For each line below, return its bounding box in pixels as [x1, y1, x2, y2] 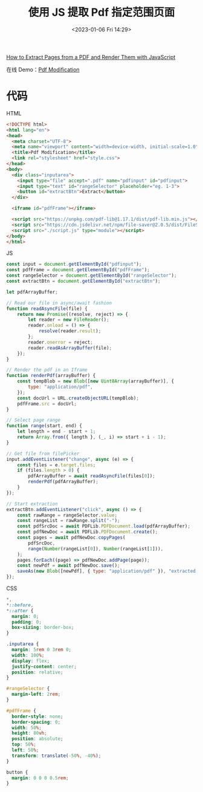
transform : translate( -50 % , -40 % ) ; [11, 753, 101, 759]
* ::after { [6, 608, 34, 614]
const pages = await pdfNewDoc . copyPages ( [17, 535, 126, 541]
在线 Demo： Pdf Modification [6, 66, 80, 73]
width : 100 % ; [11, 652, 45, 658]
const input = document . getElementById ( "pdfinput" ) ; [6, 261, 142, 268]
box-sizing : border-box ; [11, 625, 74, 631]
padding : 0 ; [11, 619, 42, 625]
